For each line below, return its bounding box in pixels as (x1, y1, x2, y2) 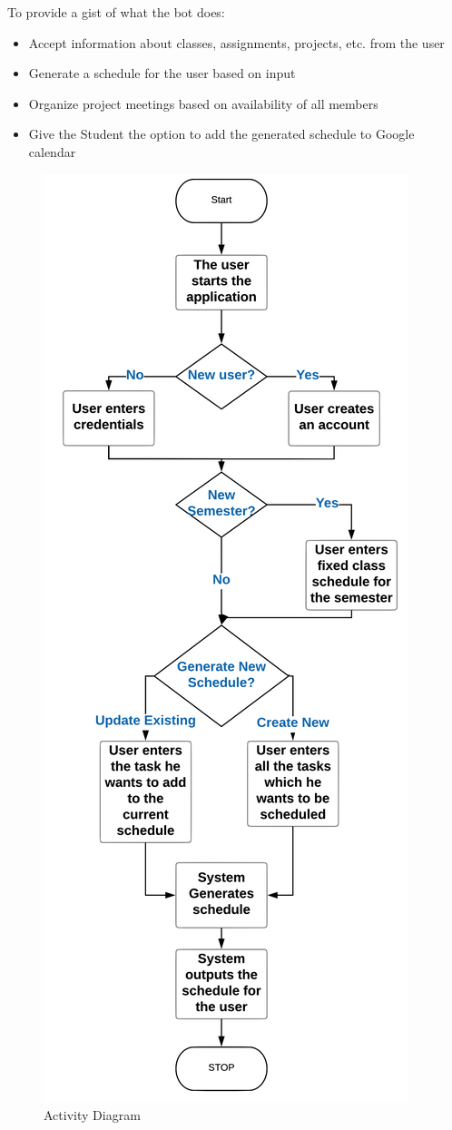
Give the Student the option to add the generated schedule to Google (28, 124, 415, 143)
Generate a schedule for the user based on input (28, 64, 296, 83)
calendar (28, 142, 76, 161)
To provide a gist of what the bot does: (7, 3, 225, 21)
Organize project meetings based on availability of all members (28, 93, 378, 113)
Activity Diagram (44, 1105, 141, 1125)
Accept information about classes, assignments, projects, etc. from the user (28, 33, 445, 52)
